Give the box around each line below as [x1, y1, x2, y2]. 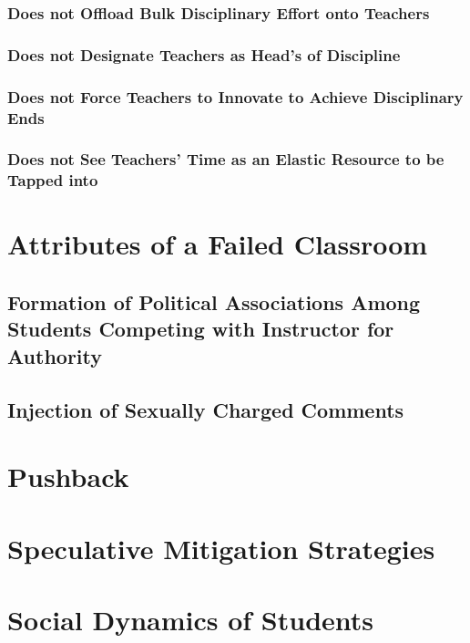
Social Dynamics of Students [7, 600, 373, 638]
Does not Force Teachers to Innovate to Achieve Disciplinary [7, 85, 464, 108]
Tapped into [7, 169, 98, 192]
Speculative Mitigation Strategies [7, 529, 435, 566]
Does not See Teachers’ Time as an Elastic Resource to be [7, 148, 444, 171]
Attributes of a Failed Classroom [7, 225, 428, 263]
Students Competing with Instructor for [7, 315, 394, 343]
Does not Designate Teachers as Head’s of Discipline [7, 43, 401, 66]
